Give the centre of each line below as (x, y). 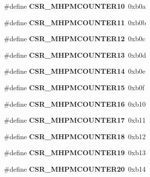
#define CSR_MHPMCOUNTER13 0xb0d (75, 55)
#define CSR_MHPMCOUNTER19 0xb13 (75, 153)
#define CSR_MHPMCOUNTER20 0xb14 (75, 169)
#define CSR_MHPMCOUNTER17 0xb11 (75, 120)
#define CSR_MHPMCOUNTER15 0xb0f (74, 87)
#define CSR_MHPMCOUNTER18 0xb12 (75, 136)
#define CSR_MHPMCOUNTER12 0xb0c (75, 39)
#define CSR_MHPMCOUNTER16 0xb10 (75, 104)
